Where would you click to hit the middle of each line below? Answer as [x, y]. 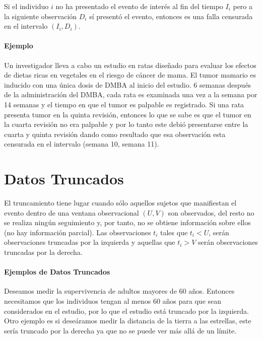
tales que [174, 232]
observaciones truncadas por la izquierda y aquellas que [90, 242]
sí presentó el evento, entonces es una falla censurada [171, 16]
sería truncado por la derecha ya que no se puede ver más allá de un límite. [120, 330]
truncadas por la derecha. [43, 252]
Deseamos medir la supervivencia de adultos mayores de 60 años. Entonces [119, 291]
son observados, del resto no [211, 212]
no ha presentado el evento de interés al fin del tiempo [139, 6]
